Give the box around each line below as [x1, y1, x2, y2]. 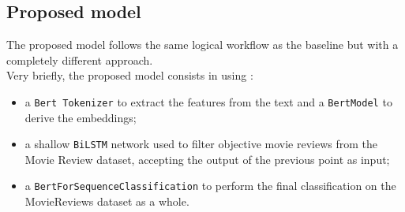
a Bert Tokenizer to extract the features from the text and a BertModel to [24, 93, 392, 110]
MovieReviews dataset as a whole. [24, 193, 189, 210]
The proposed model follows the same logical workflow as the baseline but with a [6, 36, 399, 53]
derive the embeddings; [24, 109, 137, 125]
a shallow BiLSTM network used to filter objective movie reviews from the [24, 136, 377, 152]
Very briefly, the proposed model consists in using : [6, 67, 253, 84]
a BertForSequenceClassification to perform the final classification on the [24, 177, 396, 194]
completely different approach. [6, 51, 153, 68]
